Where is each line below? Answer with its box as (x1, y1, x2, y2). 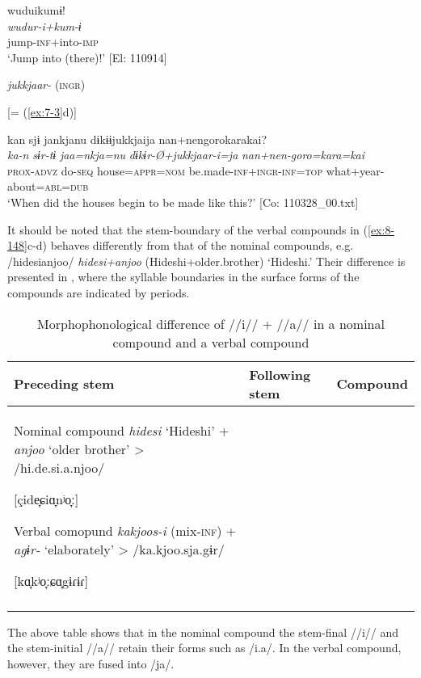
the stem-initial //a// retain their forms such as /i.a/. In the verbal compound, (7, 639, 402, 656)
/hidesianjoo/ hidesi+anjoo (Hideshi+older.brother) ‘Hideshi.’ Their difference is (7, 252, 406, 269)
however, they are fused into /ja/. (7, 655, 175, 672)
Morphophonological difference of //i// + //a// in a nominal (37, 314, 385, 333)
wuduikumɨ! (7, 2, 65, 18)
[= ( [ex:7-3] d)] (7, 103, 77, 120)
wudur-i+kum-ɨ (7, 17, 82, 34)
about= (7, 178, 45, 195)
